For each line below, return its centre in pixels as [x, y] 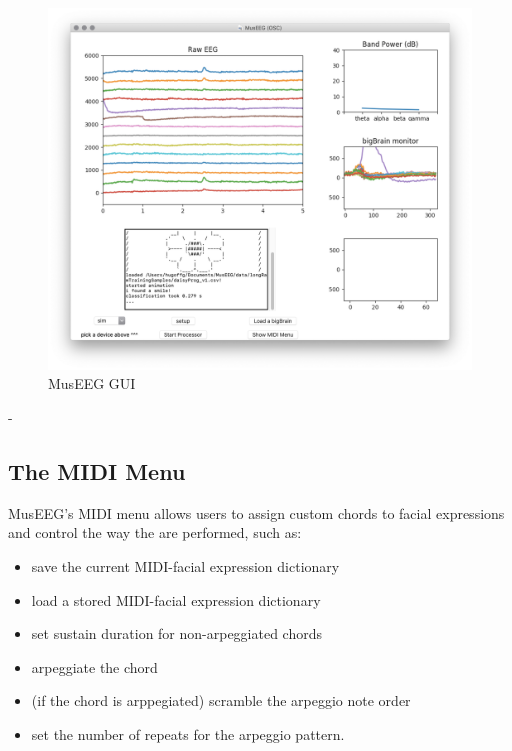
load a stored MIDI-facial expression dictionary [176, 599]
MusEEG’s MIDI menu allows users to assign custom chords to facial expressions [256, 512]
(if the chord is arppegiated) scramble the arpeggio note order [221, 700]
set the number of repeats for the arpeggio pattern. [188, 734]
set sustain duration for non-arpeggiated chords [177, 633]
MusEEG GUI [92, 383]
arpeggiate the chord [94, 666]
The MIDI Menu [97, 471]
